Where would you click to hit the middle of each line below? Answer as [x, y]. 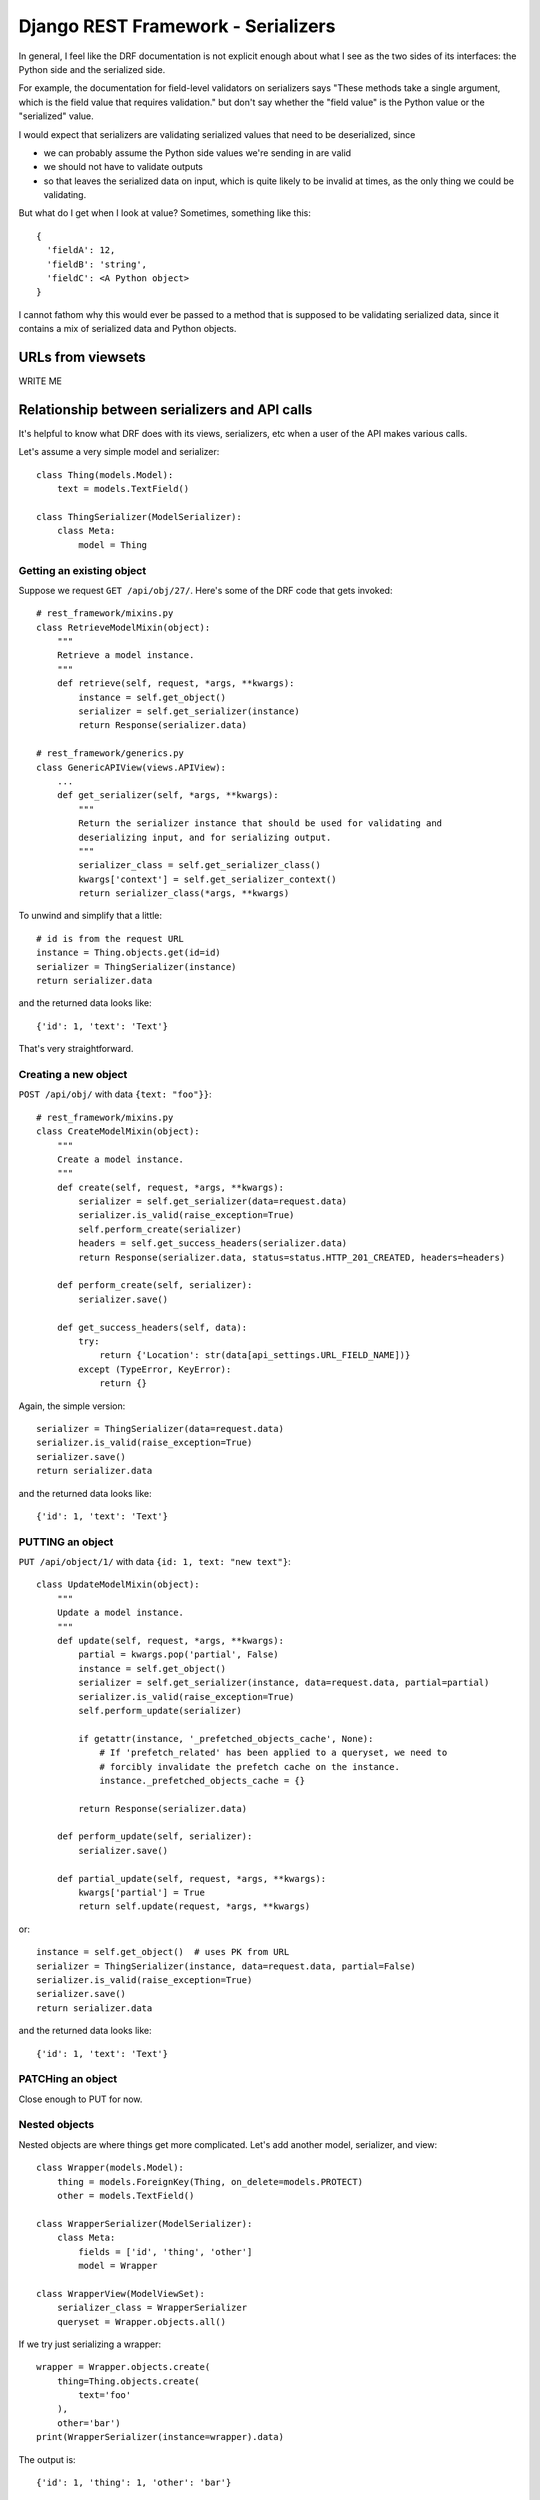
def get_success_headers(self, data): [152, 1327]
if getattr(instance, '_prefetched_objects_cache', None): [226, 1738]
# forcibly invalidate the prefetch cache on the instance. [249, 1766]
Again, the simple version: [72, 1406]
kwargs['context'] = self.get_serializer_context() [207, 879]
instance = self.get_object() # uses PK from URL [163, 1952]
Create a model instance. [120, 1159]
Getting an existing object [82, 570]
